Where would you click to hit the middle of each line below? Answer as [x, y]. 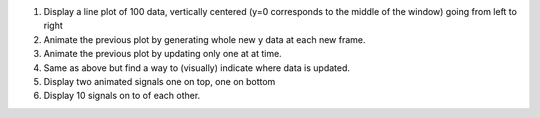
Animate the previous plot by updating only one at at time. [162, 54]
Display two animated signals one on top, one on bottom [159, 81]
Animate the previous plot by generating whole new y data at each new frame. [204, 39]
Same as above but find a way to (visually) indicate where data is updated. [196, 67]
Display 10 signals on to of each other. [122, 96]
